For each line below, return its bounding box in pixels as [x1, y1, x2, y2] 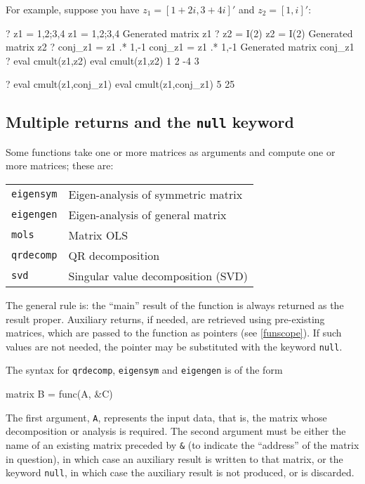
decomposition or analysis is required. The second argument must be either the [6, 424, 346, 438]
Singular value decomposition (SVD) [68, 267, 248, 284]
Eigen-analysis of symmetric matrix [68, 185, 243, 202]
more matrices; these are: [6, 158, 114, 173]
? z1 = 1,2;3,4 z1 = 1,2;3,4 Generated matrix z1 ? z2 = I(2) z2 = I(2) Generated [6, 25, 353, 40]
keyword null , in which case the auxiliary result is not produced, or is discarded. [6, 465, 354, 480]
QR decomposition [68, 247, 160, 263]
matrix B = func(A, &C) [6, 386, 113, 401]
